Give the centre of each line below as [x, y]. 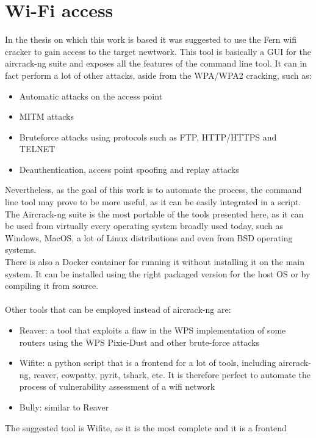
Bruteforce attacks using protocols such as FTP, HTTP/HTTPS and [148, 137]
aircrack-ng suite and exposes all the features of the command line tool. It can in [156, 63]
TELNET [37, 149]
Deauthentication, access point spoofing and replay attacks [129, 169]
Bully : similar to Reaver [64, 407]
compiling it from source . [52, 286]
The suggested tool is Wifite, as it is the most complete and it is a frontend [146, 427]
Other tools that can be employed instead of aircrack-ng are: [118, 309]
